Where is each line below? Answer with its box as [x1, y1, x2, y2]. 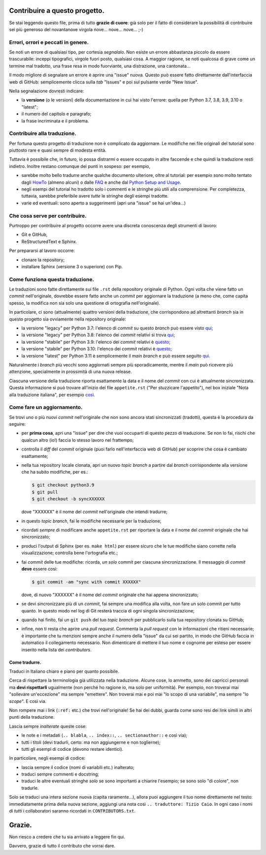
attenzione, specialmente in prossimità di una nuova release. [9, 368, 132, 375]
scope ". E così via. [9, 698, 47, 704]
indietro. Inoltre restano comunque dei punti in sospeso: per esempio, [9, 163, 151, 169]
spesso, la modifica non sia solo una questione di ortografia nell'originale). [9, 300, 160, 306]
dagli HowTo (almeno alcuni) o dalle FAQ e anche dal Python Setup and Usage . [21, 179, 181, 185]
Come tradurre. [9, 659, 41, 665]
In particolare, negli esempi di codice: [9, 755, 86, 761]
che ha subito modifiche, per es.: [21, 469, 89, 475]
